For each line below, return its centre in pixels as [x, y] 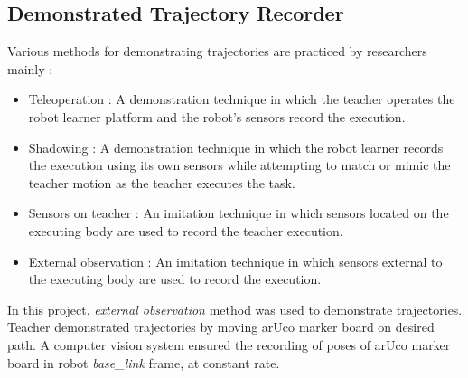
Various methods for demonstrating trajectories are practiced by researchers [217, 51]
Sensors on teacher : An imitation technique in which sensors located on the [239, 213]
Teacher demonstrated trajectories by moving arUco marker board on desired [221, 327]
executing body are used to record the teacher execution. [186, 230]
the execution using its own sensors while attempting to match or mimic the [239, 165]
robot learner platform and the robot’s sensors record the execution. [217, 116]
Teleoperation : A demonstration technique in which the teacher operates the [242, 99]
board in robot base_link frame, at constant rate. [144, 362]
